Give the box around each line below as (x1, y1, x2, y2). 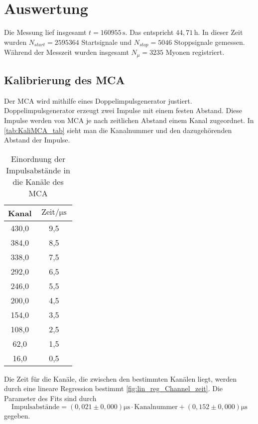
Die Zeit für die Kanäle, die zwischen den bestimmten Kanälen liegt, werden (4, 373, 237, 384)
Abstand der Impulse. (4, 135, 70, 145)
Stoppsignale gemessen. (174, 36, 245, 47)
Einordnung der (10, 152, 66, 164)
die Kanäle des (12, 175, 64, 187)
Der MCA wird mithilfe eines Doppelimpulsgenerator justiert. (4, 95, 192, 106)
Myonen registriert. (165, 47, 225, 57)
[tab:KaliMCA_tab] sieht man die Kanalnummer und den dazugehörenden (4, 125, 232, 135)
